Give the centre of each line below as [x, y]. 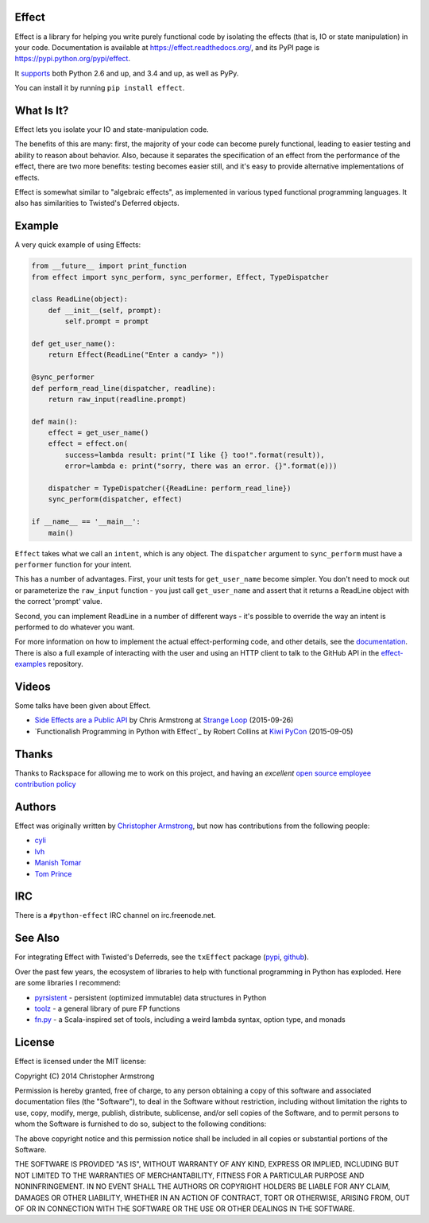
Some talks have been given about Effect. [83, 706]
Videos [33, 686]
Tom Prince [53, 873]
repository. [66, 664]
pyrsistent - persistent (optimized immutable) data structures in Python [151, 997]
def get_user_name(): [73, 343]
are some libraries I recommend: [68, 983]
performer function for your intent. [73, 564]
